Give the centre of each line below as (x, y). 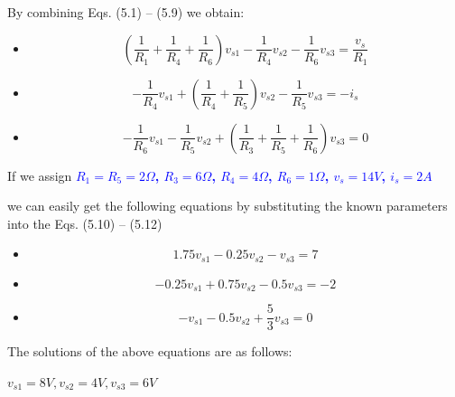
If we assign (40, 175)
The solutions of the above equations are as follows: (150, 351)
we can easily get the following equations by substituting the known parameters (227, 206)
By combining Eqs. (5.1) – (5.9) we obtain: (126, 12)
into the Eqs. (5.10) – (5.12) (85, 223)
